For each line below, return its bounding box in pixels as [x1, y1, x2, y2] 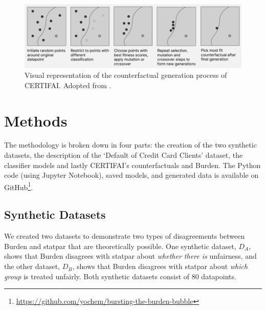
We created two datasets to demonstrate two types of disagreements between [4, 231, 245, 241]
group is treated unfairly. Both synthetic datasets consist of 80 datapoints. [4, 271, 236, 281]
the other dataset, [4, 261, 60, 272]
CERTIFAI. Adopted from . [25, 79, 112, 90]
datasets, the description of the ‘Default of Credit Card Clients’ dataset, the [4, 150, 243, 160]
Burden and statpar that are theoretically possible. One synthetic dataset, [4, 240, 236, 251]
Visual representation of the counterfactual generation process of [25, 70, 227, 80]
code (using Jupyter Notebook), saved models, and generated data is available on [4, 170, 259, 180]
